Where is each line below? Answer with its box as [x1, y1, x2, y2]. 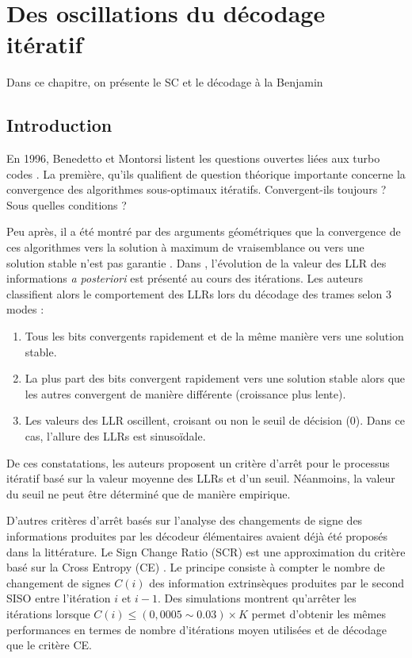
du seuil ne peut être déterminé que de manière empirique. [6, 485, 291, 502]
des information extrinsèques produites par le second [149, 574, 404, 591]
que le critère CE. [6, 637, 92, 653]
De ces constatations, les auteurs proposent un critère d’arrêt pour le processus [6, 454, 390, 471]
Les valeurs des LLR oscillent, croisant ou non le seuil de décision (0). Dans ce [25, 412, 405, 429]
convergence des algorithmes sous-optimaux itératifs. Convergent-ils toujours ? [6, 181, 387, 198]
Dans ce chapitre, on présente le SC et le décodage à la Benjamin [6, 74, 323, 90]
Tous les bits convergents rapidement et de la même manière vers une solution [25, 328, 404, 344]
